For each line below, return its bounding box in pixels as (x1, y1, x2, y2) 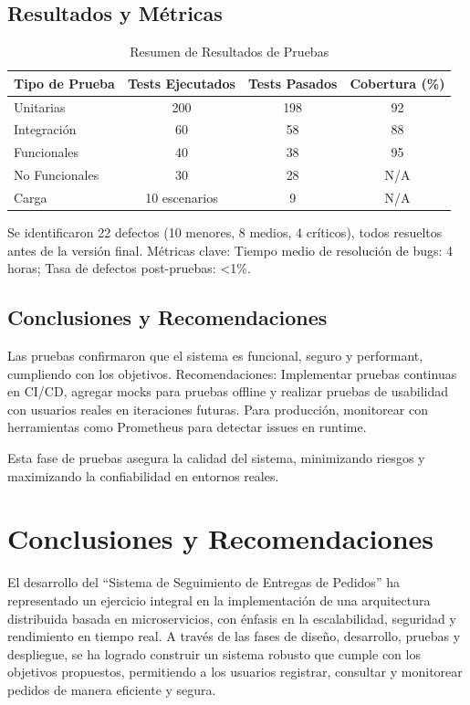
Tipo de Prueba (14, 73, 115, 92)
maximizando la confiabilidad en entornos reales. (7, 466, 279, 485)
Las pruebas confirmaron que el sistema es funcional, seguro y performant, (7, 346, 423, 365)
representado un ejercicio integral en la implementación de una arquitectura (7, 590, 431, 609)
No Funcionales (14, 165, 99, 184)
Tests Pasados (247, 73, 338, 92)
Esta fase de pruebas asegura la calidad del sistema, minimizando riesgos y (7, 448, 425, 468)
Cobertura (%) (350, 73, 445, 92)
